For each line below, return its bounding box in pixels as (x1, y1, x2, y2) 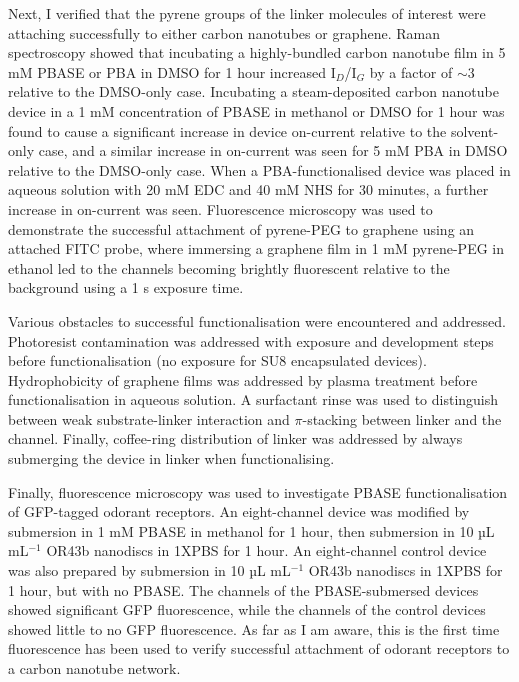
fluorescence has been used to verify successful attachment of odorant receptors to (8, 638, 510, 659)
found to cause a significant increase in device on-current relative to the (8, 120, 447, 141)
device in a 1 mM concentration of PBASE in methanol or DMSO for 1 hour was (8, 100, 505, 121)
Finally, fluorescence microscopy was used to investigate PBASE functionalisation (8, 481, 508, 502)
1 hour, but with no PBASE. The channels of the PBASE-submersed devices (8, 579, 479, 600)
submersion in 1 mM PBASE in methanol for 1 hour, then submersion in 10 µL (8, 520, 495, 541)
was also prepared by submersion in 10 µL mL (8, 560, 291, 581)
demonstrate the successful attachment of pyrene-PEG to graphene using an (8, 218, 475, 239)
